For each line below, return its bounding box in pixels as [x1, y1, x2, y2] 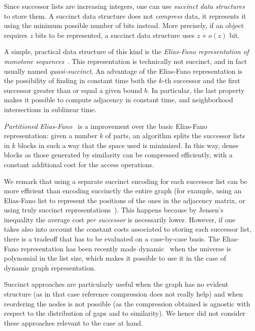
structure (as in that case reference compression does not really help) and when [4, 289, 243, 299]
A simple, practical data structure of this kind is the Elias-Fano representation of [4, 46, 249, 57]
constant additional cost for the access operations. [4, 159, 154, 169]
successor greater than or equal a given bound [4, 85, 142, 95]
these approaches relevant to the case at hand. [4, 317, 143, 328]
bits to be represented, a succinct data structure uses [35, 30, 195, 40]
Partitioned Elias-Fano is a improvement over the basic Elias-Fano [4, 120, 207, 131]
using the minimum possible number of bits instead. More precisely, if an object [4, 20, 244, 30]
